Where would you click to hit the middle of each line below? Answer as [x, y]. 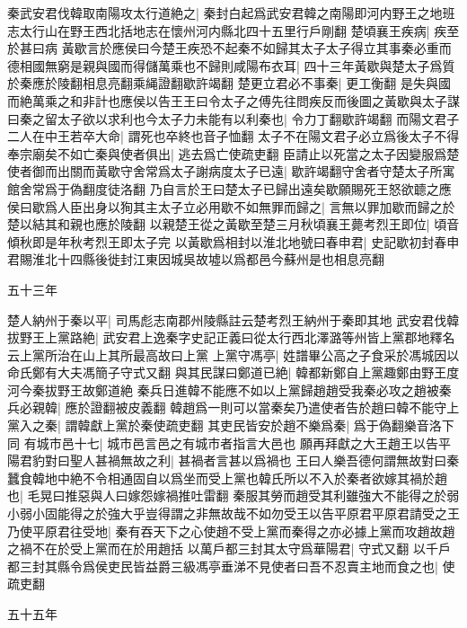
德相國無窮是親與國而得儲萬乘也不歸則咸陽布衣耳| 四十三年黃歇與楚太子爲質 [231, 65]
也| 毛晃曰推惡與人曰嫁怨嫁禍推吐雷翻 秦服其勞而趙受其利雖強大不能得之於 [227, 495]
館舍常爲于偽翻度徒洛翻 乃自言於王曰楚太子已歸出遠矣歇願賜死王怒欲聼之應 [229, 188]
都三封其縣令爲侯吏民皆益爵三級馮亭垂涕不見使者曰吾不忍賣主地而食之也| [223, 566]
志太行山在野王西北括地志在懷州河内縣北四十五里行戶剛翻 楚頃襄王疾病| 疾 [227, 30]
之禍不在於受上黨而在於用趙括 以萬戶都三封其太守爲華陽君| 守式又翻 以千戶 [229, 548]
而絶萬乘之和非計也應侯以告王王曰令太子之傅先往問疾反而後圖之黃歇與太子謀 [233, 100]
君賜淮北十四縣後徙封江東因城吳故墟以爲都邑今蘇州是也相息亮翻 [196, 259]
